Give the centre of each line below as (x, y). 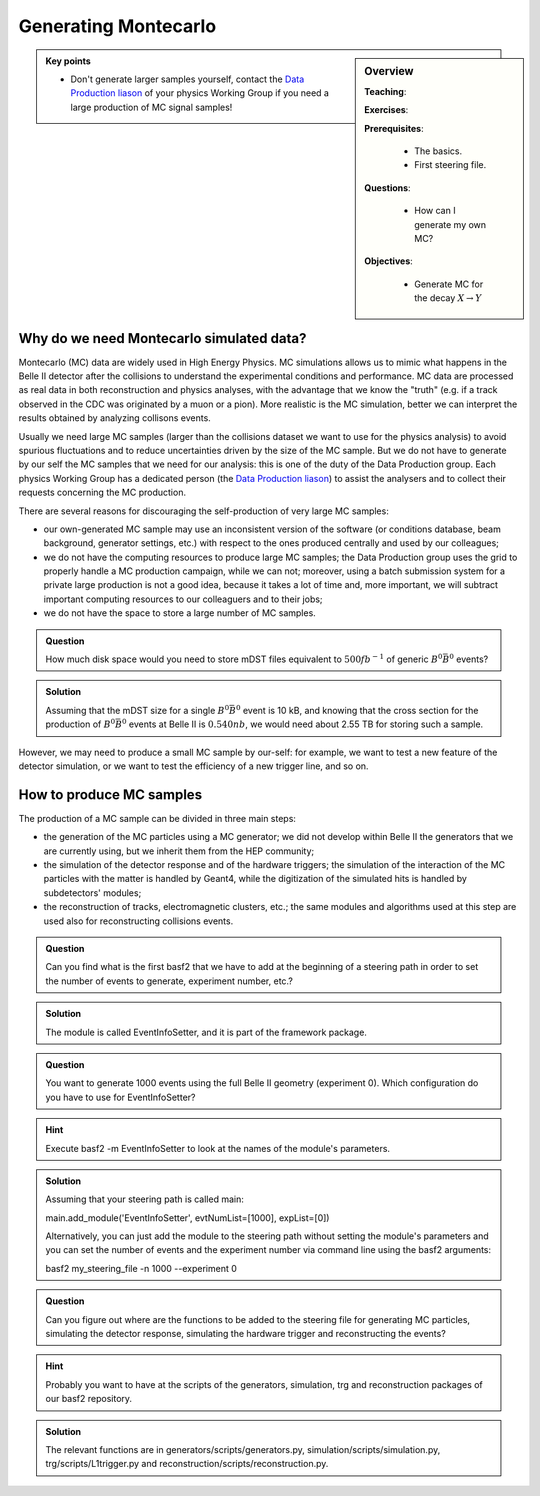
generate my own (450, 224)
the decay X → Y (448, 298)
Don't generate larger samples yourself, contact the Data (187, 79)
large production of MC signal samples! (151, 107)
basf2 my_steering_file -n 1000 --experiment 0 (141, 1268)
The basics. (438, 151)
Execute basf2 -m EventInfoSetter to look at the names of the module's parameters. (217, 1148)
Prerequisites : (394, 128)
